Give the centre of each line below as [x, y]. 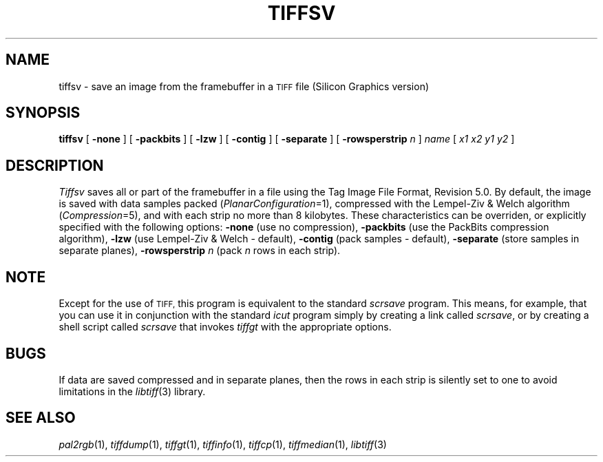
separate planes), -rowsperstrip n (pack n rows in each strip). [200, 251]
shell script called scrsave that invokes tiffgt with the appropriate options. [225, 327]
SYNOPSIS [43, 113]
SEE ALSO [41, 418]
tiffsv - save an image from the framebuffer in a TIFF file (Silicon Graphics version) [244, 86]
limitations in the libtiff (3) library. [132, 391]
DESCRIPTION [55, 165]
